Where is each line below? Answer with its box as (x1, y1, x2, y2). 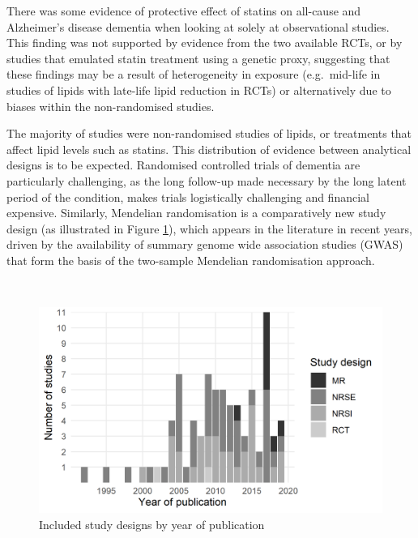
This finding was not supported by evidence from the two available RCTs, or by (6, 34, 403, 51)
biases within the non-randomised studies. (6, 97, 215, 114)
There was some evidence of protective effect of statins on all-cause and (6, 2, 361, 19)
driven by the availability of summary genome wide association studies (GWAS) (6, 236, 403, 253)
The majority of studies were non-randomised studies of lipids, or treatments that (6, 125, 412, 142)
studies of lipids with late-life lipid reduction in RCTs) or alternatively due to (6, 81, 391, 98)
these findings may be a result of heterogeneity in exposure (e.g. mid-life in (6, 66, 381, 83)
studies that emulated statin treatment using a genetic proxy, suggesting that (6, 49, 390, 66)
